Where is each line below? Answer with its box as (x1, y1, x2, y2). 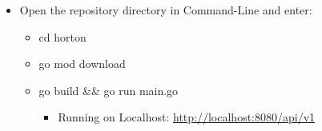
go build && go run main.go (38, 81, 179, 98)
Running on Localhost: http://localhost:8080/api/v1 (58, 109, 316, 125)
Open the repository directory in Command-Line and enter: (19, 2, 312, 18)
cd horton (38, 28, 87, 45)
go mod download (38, 55, 126, 72)
